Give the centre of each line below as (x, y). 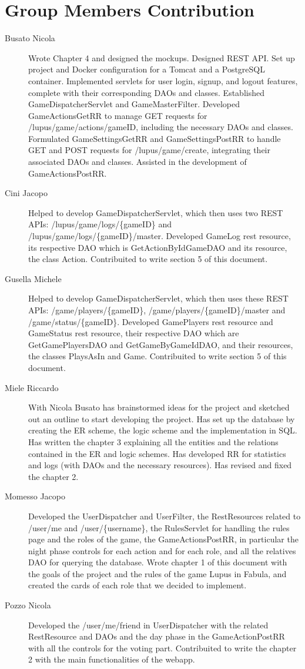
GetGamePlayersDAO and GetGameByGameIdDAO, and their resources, (161, 344)
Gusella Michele (33, 278)
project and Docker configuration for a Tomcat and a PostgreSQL (147, 69)
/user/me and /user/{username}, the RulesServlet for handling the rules (159, 527)
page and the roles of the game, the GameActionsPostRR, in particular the (163, 539)
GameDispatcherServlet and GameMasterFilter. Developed (134, 104)
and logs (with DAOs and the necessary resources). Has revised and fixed (160, 465)
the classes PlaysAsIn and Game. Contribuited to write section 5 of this (157, 356)
